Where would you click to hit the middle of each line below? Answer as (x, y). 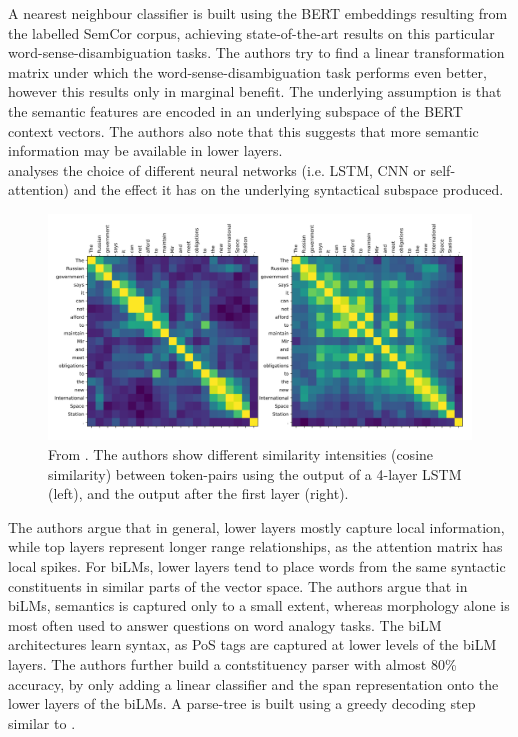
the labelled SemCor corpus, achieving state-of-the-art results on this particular (251, 32)
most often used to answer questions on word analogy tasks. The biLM (225, 624)
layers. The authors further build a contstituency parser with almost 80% (232, 663)
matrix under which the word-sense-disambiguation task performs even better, (247, 71)
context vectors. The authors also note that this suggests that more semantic (243, 130)
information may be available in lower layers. (145, 150)
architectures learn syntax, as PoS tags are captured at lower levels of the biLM (252, 644)
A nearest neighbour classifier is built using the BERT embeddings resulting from (258, 13)
